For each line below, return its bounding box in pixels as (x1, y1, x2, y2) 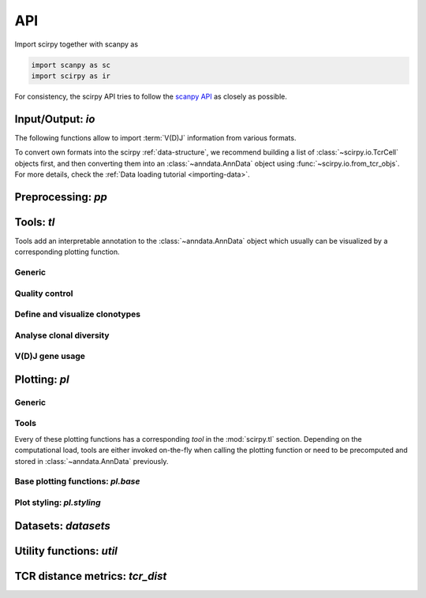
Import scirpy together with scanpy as (14, 39, 138, 49)
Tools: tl (14, 215, 55, 229)
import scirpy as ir (31, 71, 110, 80)
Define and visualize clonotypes (14, 308, 141, 320)
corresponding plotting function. (14, 247, 120, 256)
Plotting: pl (14, 372, 70, 386)
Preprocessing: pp (14, 190, 108, 204)
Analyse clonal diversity (14, 330, 110, 341)
